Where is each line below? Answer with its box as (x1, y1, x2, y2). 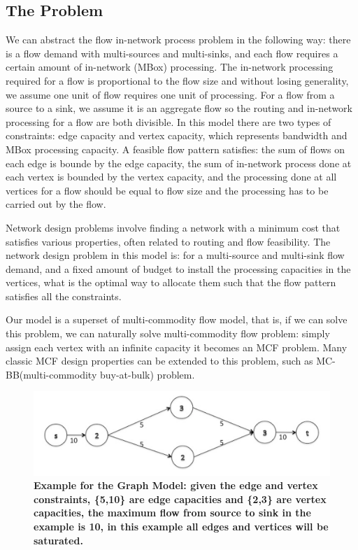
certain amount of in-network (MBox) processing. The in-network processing (6, 59, 334, 74)
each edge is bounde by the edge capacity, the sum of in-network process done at (6, 155, 352, 170)
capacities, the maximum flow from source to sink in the (34, 505, 311, 520)
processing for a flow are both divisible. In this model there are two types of (6, 114, 331, 129)
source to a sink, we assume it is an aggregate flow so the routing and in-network (6, 101, 353, 115)
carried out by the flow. (6, 197, 106, 211)
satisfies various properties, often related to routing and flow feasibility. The (6, 234, 331, 248)
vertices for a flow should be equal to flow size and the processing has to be (6, 183, 329, 197)
